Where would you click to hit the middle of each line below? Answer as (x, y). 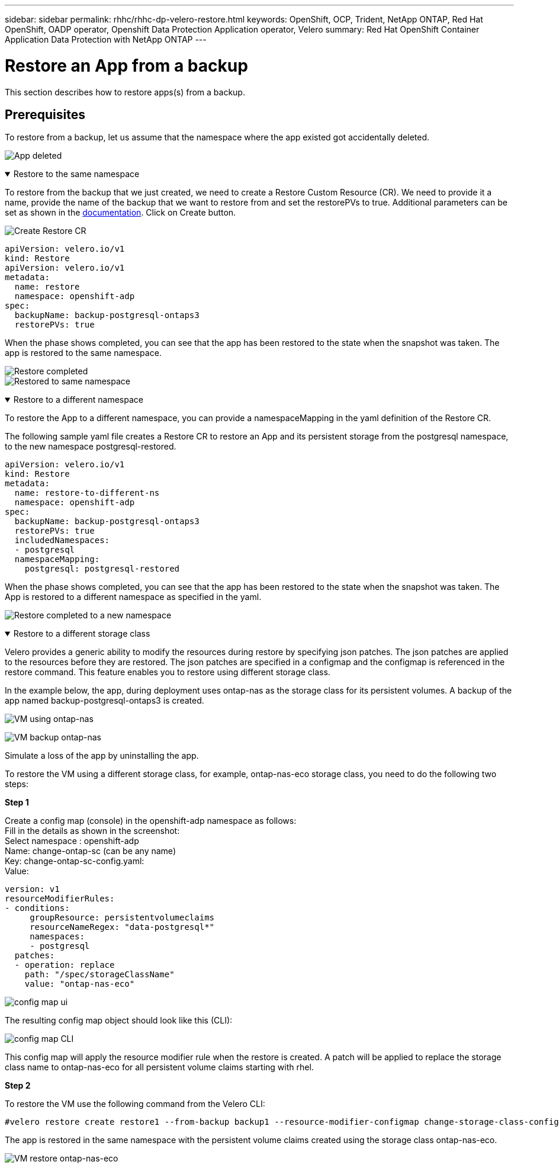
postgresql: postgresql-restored (102, 569)
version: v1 (32, 889)
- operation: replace (65, 965)
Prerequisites (45, 114)
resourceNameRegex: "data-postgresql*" (122, 927)
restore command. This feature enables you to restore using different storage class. (168, 672)
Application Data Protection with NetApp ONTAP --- (106, 39)
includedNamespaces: (62, 540)
